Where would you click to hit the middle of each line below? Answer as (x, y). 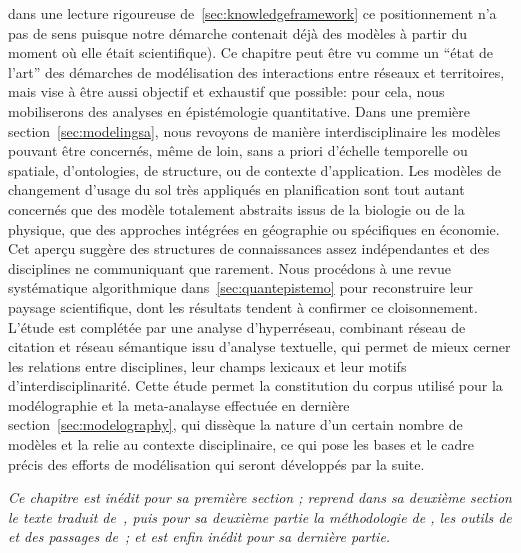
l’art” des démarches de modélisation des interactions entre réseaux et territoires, (256, 71)
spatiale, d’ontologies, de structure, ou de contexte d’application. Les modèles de (254, 169)
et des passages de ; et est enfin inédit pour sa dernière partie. (199, 536)
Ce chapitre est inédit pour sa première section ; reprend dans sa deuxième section (260, 497)
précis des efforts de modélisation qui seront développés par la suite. (216, 463)
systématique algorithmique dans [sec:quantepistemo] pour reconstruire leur (241, 287)
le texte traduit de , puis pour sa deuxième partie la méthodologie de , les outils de (260, 516)
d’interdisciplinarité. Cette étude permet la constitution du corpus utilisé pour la (255, 385)
